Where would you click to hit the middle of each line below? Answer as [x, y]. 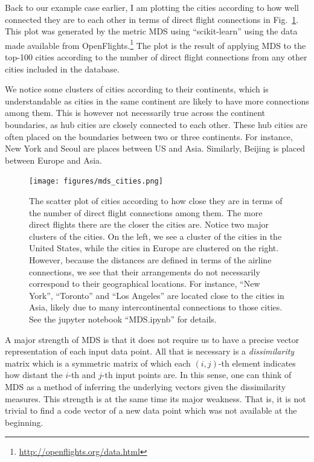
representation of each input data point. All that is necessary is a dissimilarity [150, 351]
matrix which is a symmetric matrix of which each [98, 363]
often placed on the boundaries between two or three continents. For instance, [149, 136]
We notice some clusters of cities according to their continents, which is [137, 89]
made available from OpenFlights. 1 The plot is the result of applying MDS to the [155, 44]
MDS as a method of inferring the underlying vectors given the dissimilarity [146, 386]
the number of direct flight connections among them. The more [146, 212]
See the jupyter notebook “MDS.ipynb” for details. [123, 319]
